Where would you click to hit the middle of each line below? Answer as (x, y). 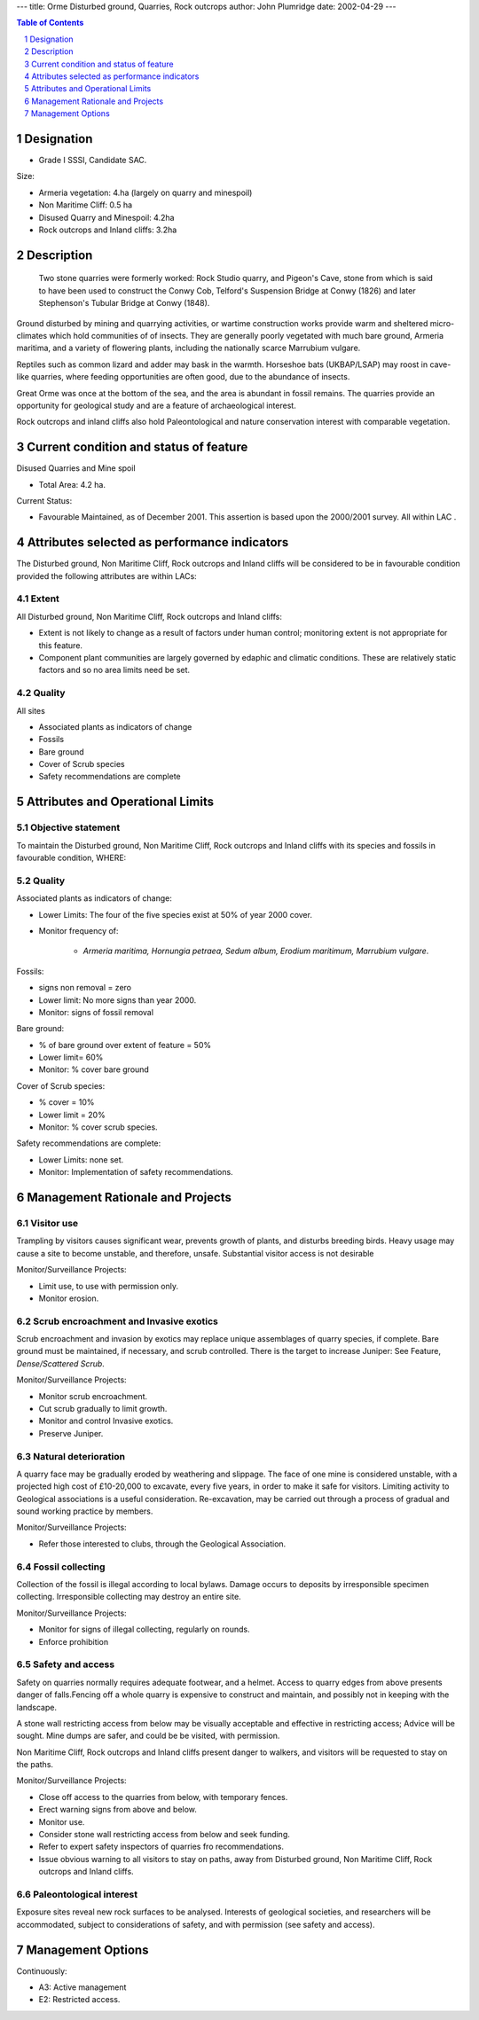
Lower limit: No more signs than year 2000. (118, 1000)
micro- (442, 323)
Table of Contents (50, 23)
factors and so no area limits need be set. (114, 670)
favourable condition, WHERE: (71, 858)
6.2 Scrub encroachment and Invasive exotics (118, 1321)
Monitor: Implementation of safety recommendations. (136, 1172)
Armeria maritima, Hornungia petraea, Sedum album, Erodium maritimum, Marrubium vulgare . (256, 951)
